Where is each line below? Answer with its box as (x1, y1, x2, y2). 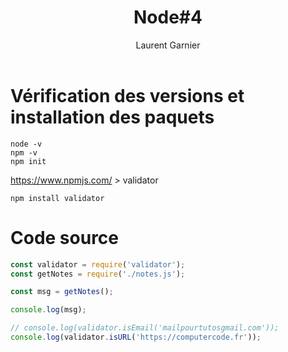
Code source (10, 226, 120, 249)
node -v (10, 139, 43, 149)
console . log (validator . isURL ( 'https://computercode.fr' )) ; (10, 332, 262, 342)
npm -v (10, 147, 38, 158)
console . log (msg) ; (10, 305, 87, 315)
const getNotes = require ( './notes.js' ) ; (10, 269, 186, 279)
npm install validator (10, 193, 105, 203)
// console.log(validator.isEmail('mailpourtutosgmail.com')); (10, 323, 280, 333)
